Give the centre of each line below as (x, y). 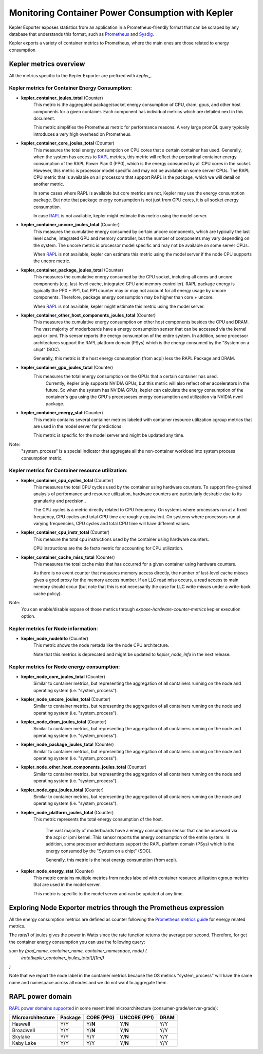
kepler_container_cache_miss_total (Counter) (68, 557)
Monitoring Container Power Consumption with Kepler (121, 13)
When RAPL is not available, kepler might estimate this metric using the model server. (119, 306)
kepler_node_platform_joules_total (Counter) (67, 812)
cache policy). (47, 593)
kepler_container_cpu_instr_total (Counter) (65, 532)
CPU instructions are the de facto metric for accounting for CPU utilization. (108, 548)
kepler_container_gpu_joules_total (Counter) (67, 367)
